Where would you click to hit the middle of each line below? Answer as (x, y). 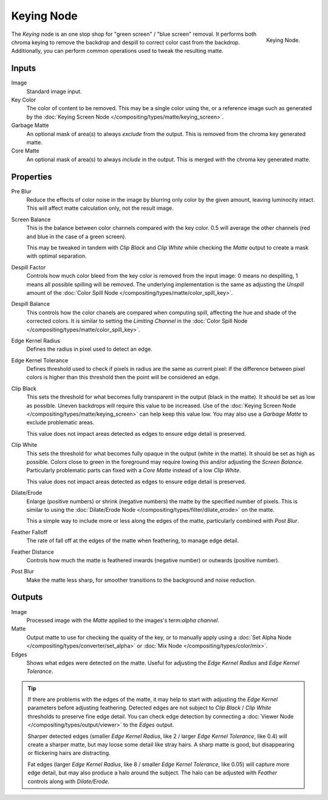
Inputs (24, 68)
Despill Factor (29, 267)
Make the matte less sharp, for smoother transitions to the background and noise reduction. (141, 580)
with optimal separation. (56, 256)
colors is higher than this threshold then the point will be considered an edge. (123, 378)
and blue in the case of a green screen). (77, 236)
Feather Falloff (29, 532)
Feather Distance (32, 552)
